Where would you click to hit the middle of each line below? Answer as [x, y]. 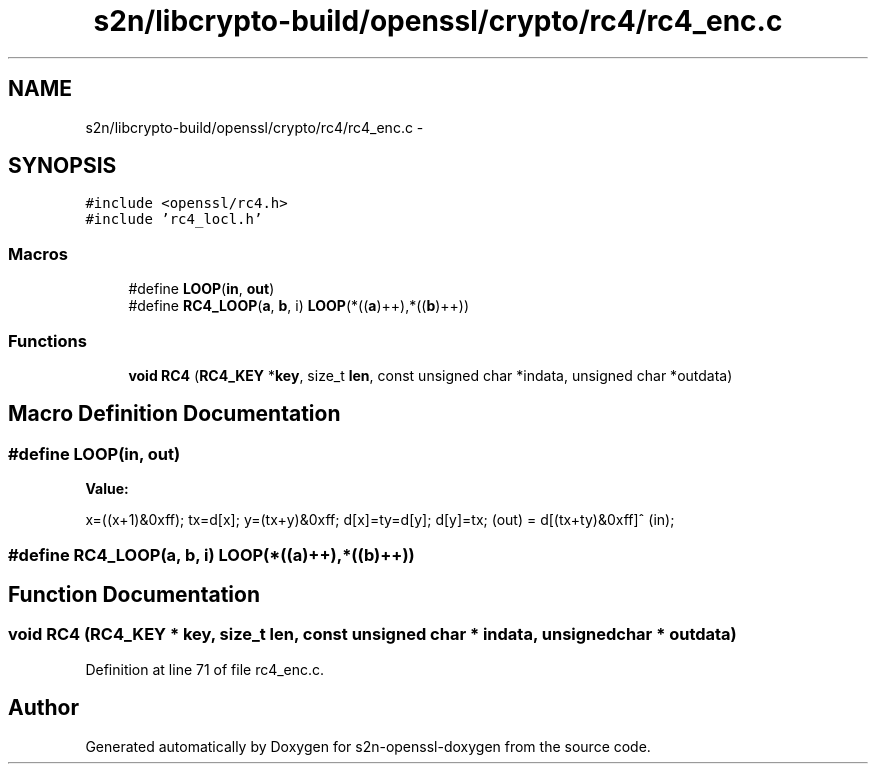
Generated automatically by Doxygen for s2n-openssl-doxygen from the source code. [368, 746]
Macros [38, 253]
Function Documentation [134, 594]
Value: [107, 489]
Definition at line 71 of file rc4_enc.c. [205, 669]
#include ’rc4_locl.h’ [174, 219]
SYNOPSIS [62, 166]
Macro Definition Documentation [174, 414]
